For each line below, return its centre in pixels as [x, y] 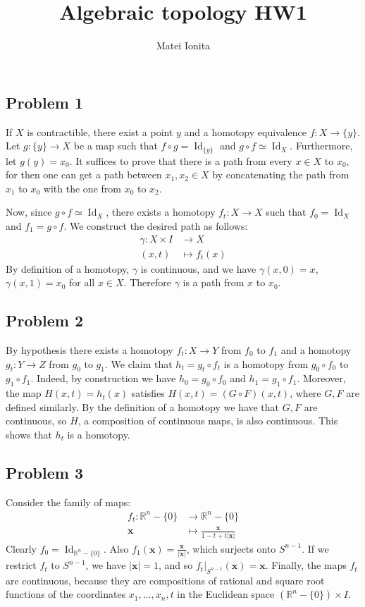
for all [82, 282]
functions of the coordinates [66, 594]
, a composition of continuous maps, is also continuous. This [208, 421]
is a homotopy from [266, 363]
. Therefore [147, 282]
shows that [29, 434]
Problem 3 [44, 472]
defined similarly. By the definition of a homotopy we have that [143, 406]
